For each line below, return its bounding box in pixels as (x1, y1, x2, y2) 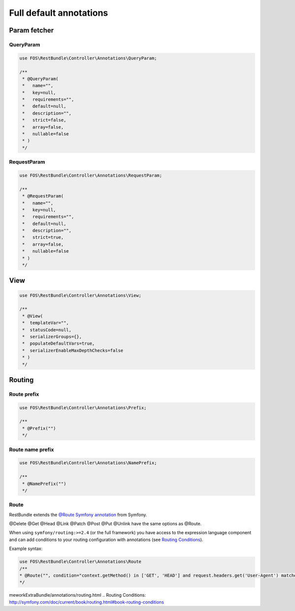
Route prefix (9, 390, 39, 397)
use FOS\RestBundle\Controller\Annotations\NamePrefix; (19, 460, 157, 466)
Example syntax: (9, 546, 43, 551)
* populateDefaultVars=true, (22, 341, 95, 347)
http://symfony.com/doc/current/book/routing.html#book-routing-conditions (9, 599, 164, 605)
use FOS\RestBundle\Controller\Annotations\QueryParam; (19, 55, 157, 61)
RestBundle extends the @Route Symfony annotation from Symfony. (9, 512, 147, 517)
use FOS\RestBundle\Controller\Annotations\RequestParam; (19, 172, 162, 178)
